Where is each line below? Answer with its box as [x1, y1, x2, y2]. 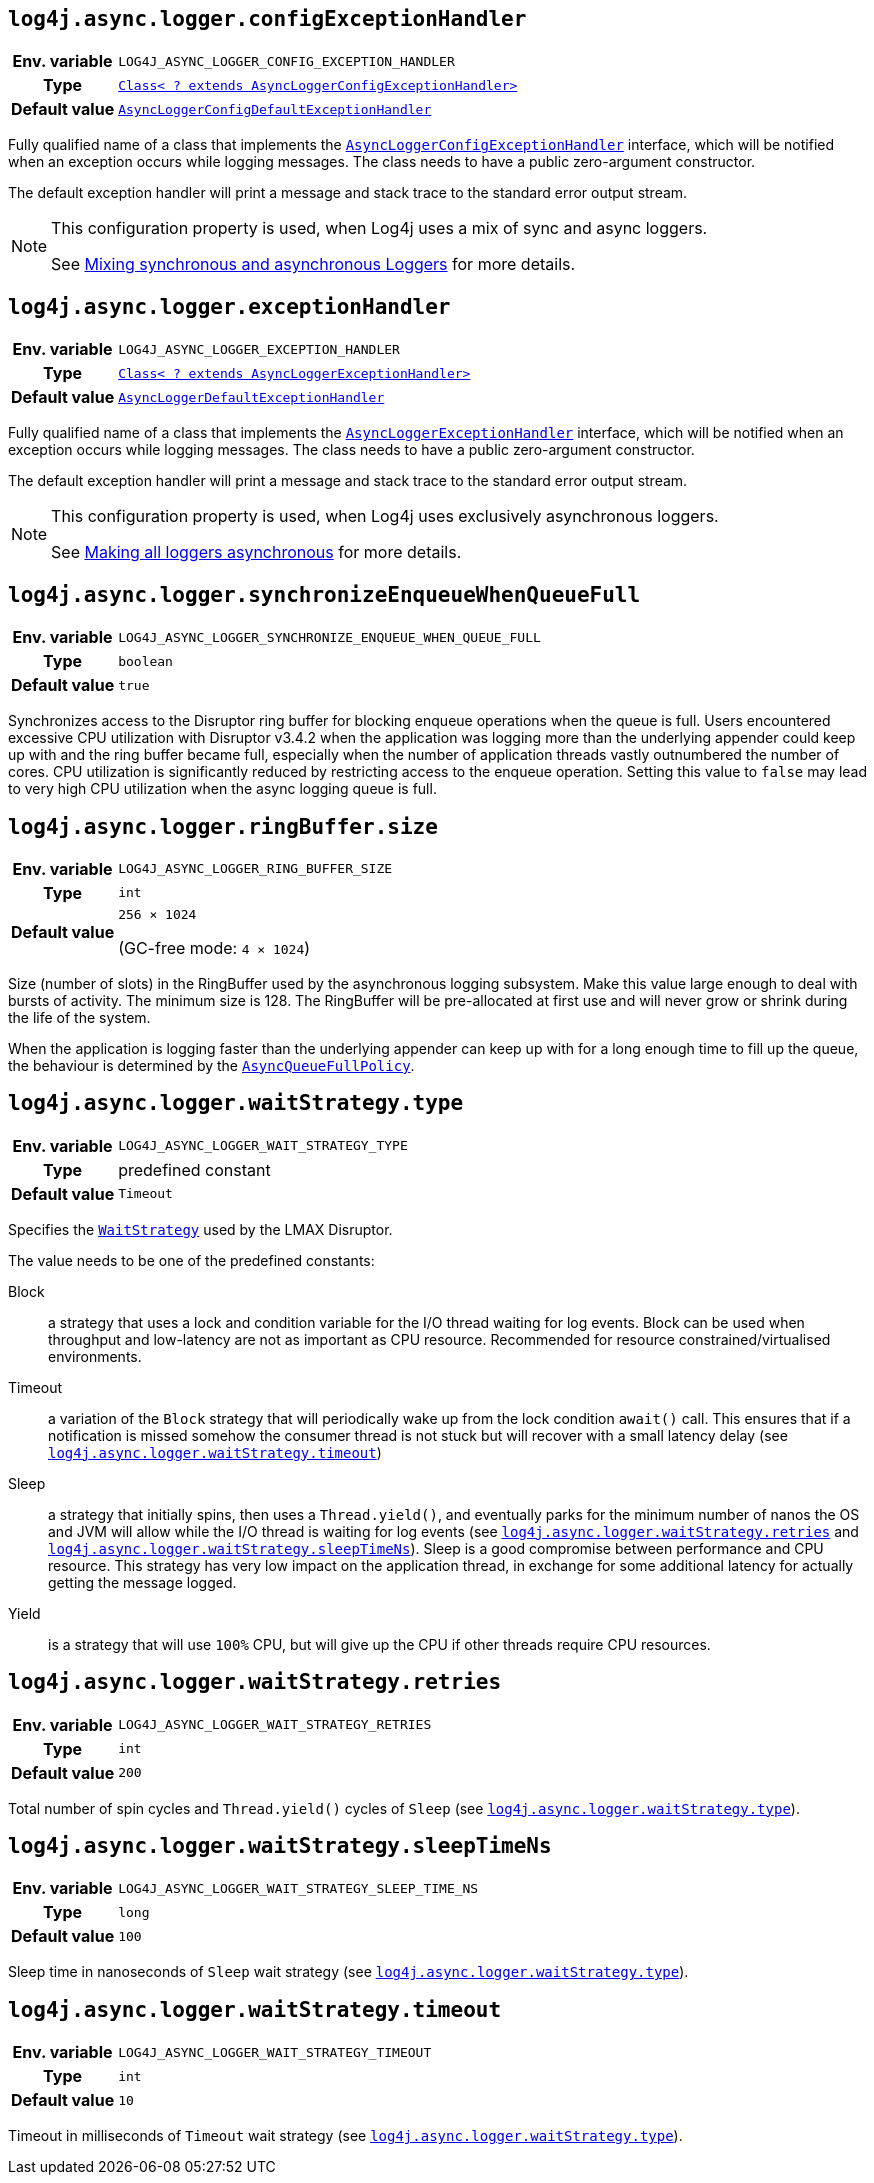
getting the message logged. [48, 1573, 237, 1591]
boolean [118, 653, 173, 669]
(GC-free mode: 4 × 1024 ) [118, 937, 311, 958]
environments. [48, 1347, 142, 1365]
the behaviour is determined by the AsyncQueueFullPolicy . [8, 1056, 415, 1074]
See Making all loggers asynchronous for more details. [51, 542, 462, 563]
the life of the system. [8, 1008, 151, 1026]
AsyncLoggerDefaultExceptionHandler [118, 389, 385, 405]
